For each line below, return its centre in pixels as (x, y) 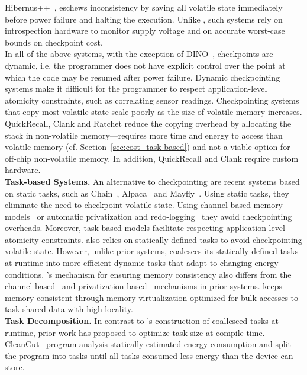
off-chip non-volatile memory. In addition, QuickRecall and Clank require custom (152, 158)
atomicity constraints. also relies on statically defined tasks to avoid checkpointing (153, 239)
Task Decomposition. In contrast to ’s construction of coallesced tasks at (142, 321)
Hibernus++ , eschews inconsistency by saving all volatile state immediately (144, 7)
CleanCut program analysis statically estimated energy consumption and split (148, 344)
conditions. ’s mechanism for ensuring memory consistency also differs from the (148, 274)
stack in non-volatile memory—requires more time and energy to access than (144, 135)
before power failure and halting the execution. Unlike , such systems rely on (144, 19)
